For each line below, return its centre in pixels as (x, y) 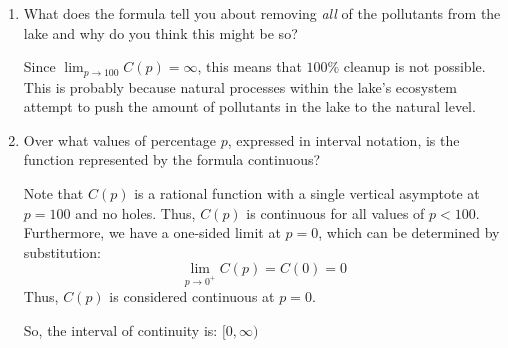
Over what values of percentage (120, 139)
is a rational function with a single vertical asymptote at (307, 193)
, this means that (249, 66)
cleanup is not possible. (414, 66)
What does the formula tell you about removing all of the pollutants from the (262, 13)
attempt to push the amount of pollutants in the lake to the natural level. (249, 106)
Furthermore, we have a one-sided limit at (152, 232)
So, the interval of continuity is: (120, 329)
